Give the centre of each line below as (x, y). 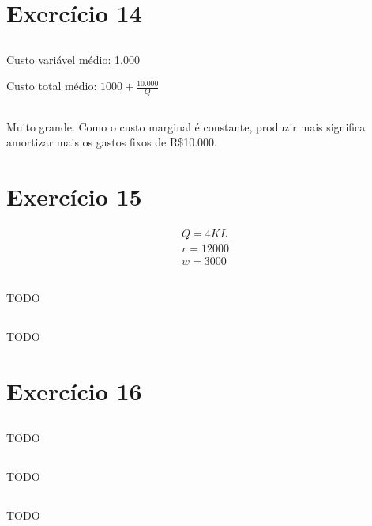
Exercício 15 (74, 196)
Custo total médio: (52, 86)
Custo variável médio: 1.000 (73, 59)
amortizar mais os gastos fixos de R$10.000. (112, 142)
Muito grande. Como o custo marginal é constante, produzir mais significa (186, 126)
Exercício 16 (74, 391)
